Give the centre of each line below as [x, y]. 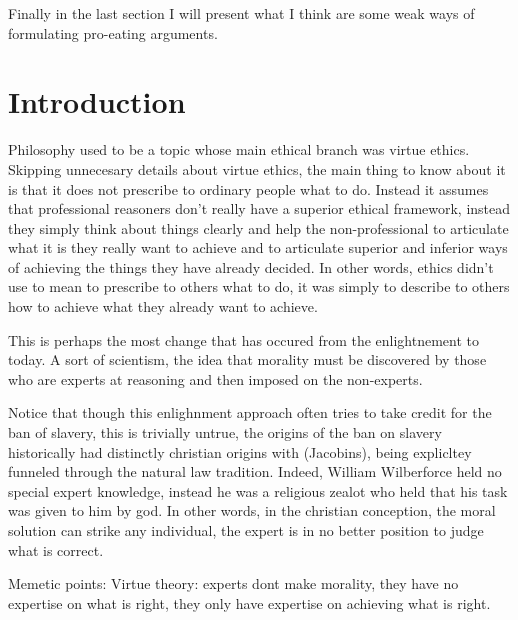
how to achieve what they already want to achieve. [163, 306]
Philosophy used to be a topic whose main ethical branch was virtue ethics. [239, 149]
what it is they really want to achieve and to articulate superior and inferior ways [258, 247]
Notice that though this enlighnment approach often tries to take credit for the [250, 412]
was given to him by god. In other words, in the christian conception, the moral [252, 510]
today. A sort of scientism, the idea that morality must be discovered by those [247, 359]
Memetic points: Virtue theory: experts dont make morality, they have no [233, 583]
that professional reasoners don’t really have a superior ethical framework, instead [259, 208]
